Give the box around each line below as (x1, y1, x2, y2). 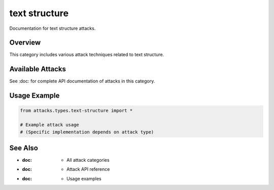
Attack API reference (66, 166, 110, 172)
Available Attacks (9, 65, 66, 73)
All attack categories (66, 157, 110, 163)
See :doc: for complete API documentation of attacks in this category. (9, 78, 155, 84)
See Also (9, 144, 38, 152)
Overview (9, 38, 41, 47)
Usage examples (66, 175, 101, 181)
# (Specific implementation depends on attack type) (20, 129, 154, 135)
